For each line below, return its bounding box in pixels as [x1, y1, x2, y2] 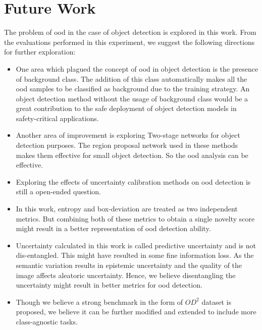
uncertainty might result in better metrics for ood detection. [16, 280, 202, 290]
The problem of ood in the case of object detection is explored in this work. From [4, 27, 256, 37]
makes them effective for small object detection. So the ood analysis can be [16, 149, 248, 160]
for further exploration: [4, 46, 76, 57]
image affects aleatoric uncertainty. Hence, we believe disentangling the [16, 269, 236, 280]
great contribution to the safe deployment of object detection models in [16, 103, 237, 114]
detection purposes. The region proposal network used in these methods [16, 140, 238, 150]
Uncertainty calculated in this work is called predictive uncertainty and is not [16, 240, 256, 250]
